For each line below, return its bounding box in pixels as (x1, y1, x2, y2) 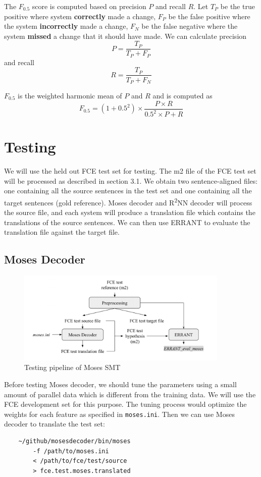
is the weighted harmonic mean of (17, 90, 122, 100)
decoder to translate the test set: (4, 418, 105, 429)
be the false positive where (168, 11, 250, 21)
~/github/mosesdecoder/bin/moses (18, 438, 131, 445)
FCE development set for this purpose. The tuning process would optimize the (4, 399, 247, 409)
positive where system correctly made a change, (4, 11, 156, 21)
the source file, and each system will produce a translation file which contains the (4, 207, 255, 218)
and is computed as (152, 90, 213, 100)
